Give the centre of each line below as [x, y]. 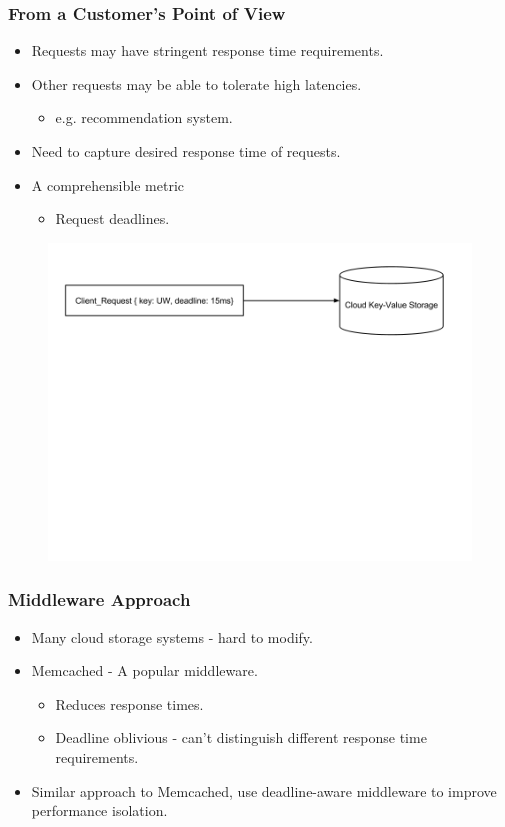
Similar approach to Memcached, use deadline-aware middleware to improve [264, 790]
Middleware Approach [99, 599]
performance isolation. [99, 810]
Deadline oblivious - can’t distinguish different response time [241, 737]
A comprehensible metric [107, 184]
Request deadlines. [112, 218]
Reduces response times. [129, 703]
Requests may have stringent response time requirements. [207, 50]
